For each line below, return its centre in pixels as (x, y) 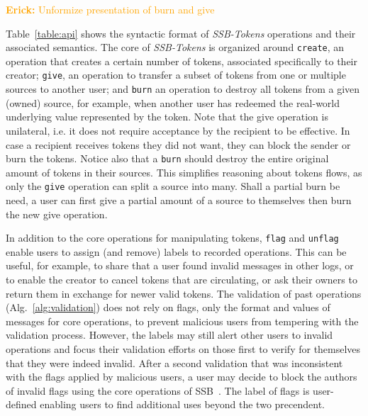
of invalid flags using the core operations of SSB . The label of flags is (158, 390)
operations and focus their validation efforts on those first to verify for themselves (183, 349)
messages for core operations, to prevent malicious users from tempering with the (182, 321)
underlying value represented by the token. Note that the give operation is (167, 117)
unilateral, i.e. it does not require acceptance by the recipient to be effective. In (178, 130)
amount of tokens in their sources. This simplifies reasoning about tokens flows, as (184, 172)
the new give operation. (57, 214)
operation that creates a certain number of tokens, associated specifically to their (182, 61)
